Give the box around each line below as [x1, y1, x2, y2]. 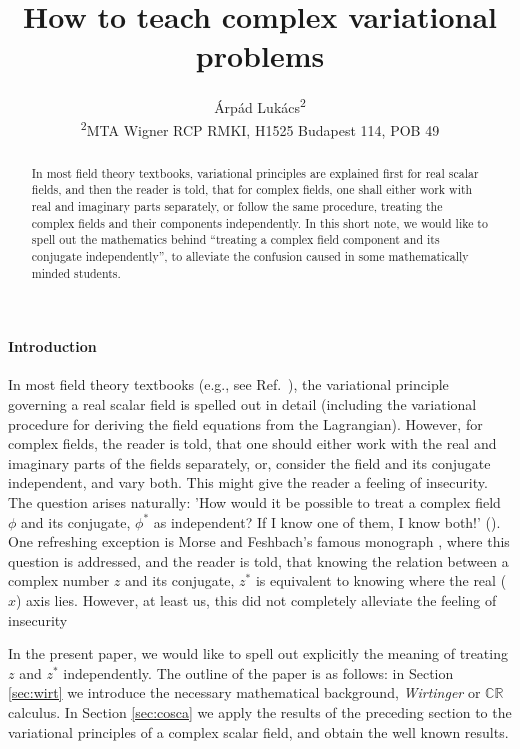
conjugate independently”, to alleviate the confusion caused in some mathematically [31, 247, 469, 264]
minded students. [31, 264, 121, 281]
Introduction [8, 336, 97, 357]
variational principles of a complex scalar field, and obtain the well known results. [8, 721, 509, 742]
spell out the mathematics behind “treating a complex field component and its [31, 231, 440, 248]
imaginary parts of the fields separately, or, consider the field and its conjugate [8, 452, 491, 473]
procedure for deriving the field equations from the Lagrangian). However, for [8, 413, 483, 434]
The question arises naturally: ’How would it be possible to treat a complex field [8, 491, 501, 512]
